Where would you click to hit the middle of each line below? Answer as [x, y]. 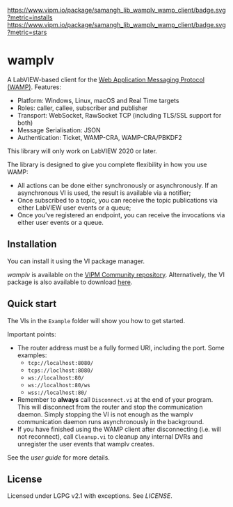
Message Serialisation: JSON [59, 130]
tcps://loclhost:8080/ [61, 370]
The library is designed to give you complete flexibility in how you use [107, 164]
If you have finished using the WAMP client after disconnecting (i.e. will [119, 429]
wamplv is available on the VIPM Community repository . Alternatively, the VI [116, 274]
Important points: [32, 334]
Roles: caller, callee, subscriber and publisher [82, 108]
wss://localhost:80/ [57, 393]
